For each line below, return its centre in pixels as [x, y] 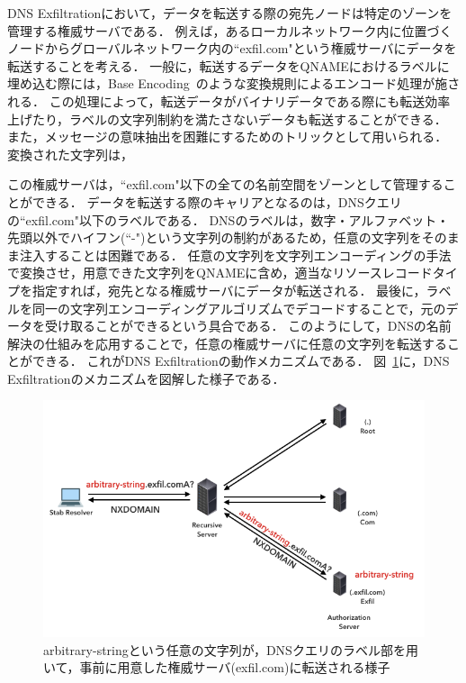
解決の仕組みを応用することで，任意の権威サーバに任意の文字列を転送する [227, 343]
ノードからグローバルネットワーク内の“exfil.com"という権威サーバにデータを [232, 48]
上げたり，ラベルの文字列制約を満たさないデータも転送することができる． [227, 118]
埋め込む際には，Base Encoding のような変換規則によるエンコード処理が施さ [234, 83]
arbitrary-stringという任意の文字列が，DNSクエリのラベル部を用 [231, 649]
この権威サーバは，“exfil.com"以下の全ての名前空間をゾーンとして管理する [225, 184]
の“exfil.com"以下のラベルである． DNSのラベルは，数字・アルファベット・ [229, 219]
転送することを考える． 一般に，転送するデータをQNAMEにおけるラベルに [229, 65]
